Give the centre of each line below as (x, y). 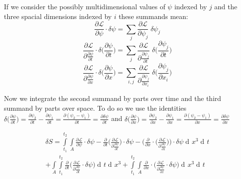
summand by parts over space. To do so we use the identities (95, 108)
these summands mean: (153, 16)
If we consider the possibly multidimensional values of (85, 6)
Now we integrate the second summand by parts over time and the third (113, 98)
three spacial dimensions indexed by (58, 16)
